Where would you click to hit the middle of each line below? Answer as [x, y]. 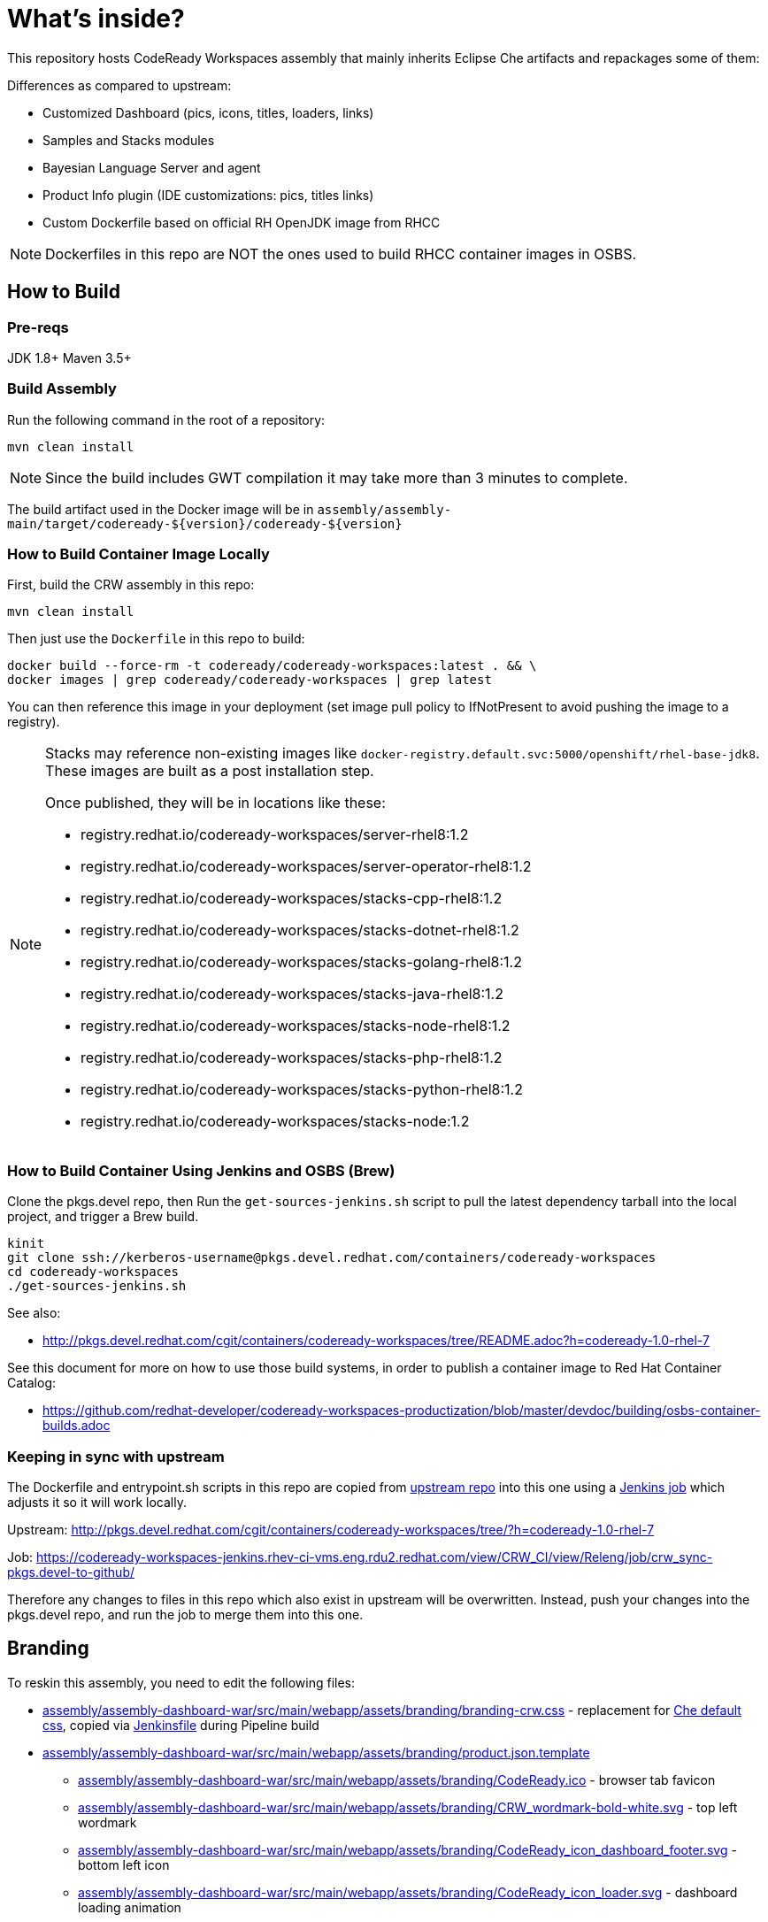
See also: [34, 1313]
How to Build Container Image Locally [138, 554]
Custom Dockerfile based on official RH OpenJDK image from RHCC [242, 222]
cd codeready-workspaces [93, 1272]
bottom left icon [124, 1864]
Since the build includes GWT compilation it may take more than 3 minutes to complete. [337, 477]
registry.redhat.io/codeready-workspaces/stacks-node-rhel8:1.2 [296, 1026]
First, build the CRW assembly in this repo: [131, 585]
